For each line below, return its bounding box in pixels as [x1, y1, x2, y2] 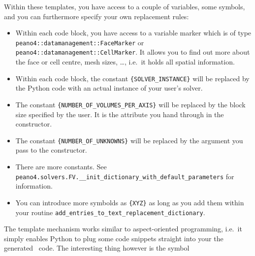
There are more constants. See [15, 161, 107, 172]
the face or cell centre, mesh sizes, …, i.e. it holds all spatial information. [15, 57, 235, 67]
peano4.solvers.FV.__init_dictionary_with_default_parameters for [15, 171, 234, 181]
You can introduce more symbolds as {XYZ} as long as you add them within [15, 197, 244, 207]
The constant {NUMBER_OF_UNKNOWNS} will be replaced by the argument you [15, 135, 243, 145]
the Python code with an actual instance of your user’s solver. [15, 83, 203, 93]
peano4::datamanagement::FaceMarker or [15, 37, 144, 47]
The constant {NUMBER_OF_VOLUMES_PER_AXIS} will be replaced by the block [15, 99, 246, 109]
